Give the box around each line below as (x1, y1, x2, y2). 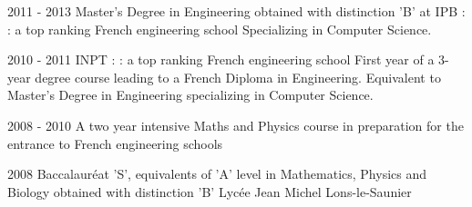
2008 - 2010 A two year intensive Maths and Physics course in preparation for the (7, 115, 464, 134)
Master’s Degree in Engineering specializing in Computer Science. (7, 85, 374, 104)
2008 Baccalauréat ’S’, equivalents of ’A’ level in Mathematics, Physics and (7, 164, 427, 183)
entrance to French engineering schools (7, 133, 223, 153)
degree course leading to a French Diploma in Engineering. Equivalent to (35, 67, 441, 86)
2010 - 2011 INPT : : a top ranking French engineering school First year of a (7, 50, 435, 69)
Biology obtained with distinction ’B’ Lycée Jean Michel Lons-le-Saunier (7, 182, 412, 201)
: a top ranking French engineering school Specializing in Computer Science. (7, 19, 432, 38)
